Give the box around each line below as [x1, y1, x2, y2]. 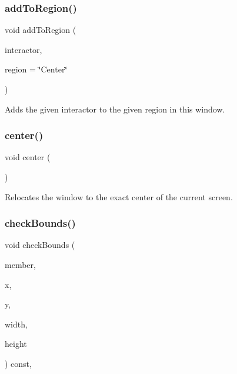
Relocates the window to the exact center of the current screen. [5, 190, 233, 203]
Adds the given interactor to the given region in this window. [5, 102, 225, 115]
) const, [5, 357, 32, 369]
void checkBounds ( [5, 239, 75, 251]
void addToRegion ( [5, 24, 76, 36]
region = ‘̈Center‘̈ [5, 63, 68, 75]
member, [5, 259, 36, 270]
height [5, 337, 27, 350]
